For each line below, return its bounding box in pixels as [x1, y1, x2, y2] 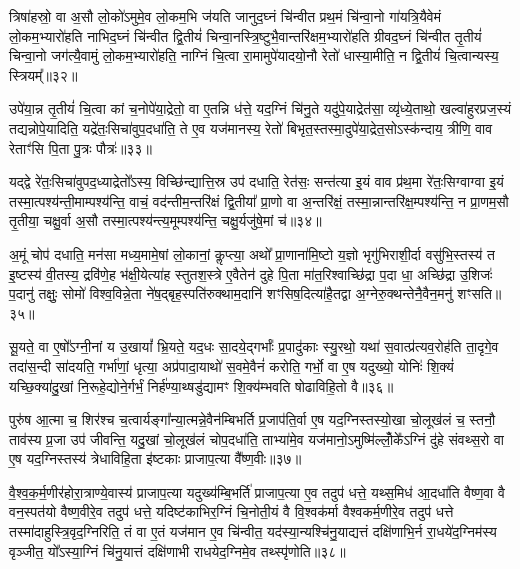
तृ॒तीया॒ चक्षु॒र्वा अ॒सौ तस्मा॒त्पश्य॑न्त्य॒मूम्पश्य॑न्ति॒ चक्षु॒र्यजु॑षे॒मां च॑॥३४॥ [9, 210, 322, 231]
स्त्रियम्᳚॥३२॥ [9, 64, 78, 85]
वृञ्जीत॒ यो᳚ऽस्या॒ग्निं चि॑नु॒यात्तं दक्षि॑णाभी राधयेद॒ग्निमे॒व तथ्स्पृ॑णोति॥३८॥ [9, 540, 346, 561]
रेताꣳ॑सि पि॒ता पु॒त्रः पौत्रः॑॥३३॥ [9, 137, 152, 158]
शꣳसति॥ [457, 283, 502, 304]
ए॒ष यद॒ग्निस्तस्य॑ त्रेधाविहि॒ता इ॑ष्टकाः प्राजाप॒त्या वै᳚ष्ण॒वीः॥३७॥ [9, 448, 302, 469]
